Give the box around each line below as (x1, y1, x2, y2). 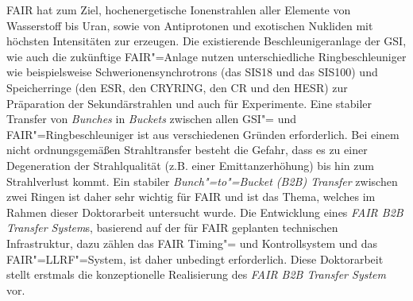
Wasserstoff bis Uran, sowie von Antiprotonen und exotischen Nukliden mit (6, 17, 373, 33)
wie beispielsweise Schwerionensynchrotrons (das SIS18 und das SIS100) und (6, 64, 378, 80)
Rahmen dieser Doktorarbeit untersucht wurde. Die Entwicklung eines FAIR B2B (6, 203, 403, 220)
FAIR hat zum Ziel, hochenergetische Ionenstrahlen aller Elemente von (6, 2, 351, 17)
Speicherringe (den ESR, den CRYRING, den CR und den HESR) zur (6, 79, 348, 95)
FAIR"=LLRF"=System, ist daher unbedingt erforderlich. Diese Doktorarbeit (6, 250, 384, 267)
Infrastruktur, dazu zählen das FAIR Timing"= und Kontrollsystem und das (6, 234, 378, 251)
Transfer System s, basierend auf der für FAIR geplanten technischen (6, 219, 338, 236)
